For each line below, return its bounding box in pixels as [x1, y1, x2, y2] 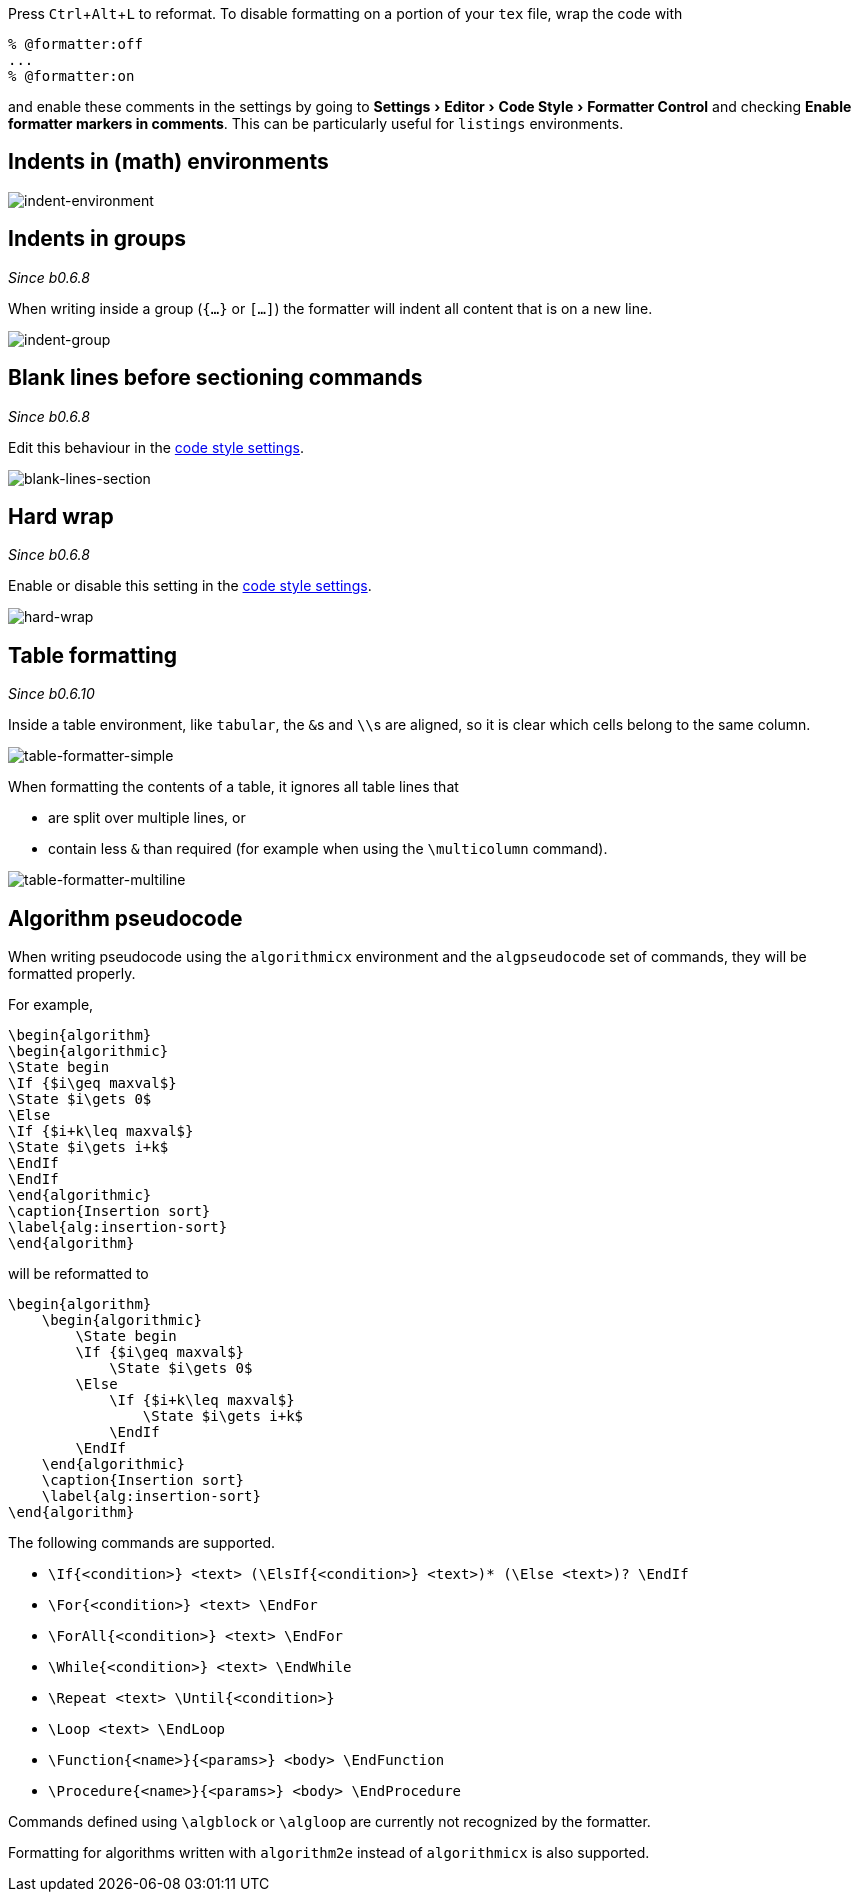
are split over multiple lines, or [48, 809, 246, 827]
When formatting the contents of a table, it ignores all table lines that [8, 778, 459, 796]
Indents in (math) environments [8, 149, 329, 175]
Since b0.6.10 [8, 685, 95, 703]
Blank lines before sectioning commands [8, 365, 423, 391]
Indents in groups [8, 226, 187, 252]
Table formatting [8, 642, 178, 668]
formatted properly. [8, 965, 136, 983]
